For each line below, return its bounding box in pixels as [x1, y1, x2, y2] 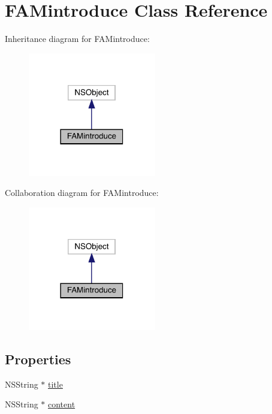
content [48, 398, 75, 410]
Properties [5, 349, 71, 368]
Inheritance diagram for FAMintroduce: [5, 32, 150, 45]
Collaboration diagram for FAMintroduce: [5, 186, 159, 199]
